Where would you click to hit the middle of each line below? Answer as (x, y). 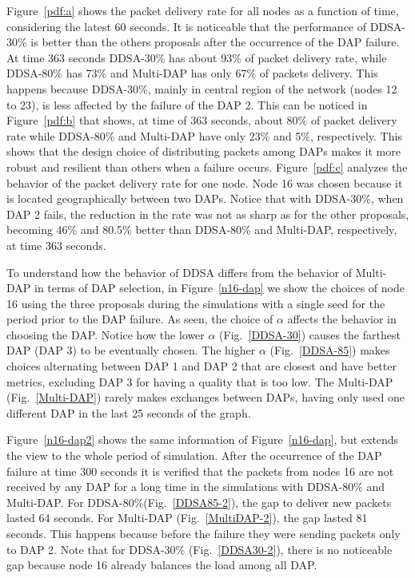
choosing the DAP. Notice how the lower (106, 334)
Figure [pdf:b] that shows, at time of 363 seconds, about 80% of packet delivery (202, 120)
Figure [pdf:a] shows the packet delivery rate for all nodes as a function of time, (203, 10)
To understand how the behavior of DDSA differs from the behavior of (180, 272)
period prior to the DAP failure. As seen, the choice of (140, 319)
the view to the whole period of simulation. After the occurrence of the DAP (194, 455)
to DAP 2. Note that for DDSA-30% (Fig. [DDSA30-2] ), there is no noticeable (200, 549)
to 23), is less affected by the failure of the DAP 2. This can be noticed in (187, 104)
